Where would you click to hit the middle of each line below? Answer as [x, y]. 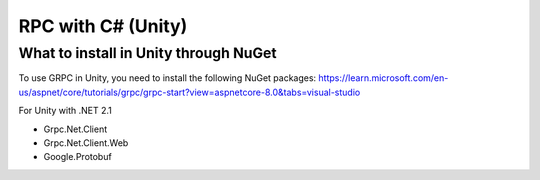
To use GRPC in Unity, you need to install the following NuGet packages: [167, 78]
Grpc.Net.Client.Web [86, 142]
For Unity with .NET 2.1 [65, 111]
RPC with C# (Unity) [103, 26]
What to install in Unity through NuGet [147, 53]
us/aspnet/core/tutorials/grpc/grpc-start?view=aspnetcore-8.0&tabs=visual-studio [189, 92]
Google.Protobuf [77, 157]
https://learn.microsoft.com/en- [383, 78]
